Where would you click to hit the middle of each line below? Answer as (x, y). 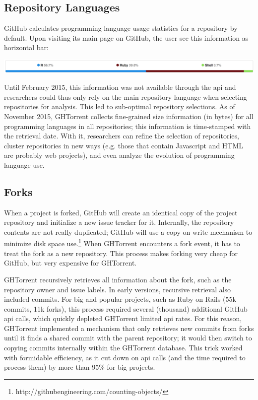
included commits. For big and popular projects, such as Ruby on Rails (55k (120, 299)
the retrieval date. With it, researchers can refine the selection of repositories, (122, 136)
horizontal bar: (26, 47)
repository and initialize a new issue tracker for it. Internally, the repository (119, 222)
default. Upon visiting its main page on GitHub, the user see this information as (126, 37)
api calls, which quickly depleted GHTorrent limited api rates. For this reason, (123, 318)
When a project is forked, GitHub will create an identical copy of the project (121, 212)
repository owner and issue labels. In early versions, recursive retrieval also (118, 289)
